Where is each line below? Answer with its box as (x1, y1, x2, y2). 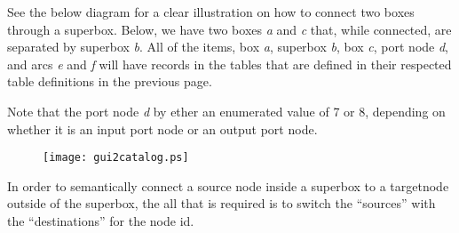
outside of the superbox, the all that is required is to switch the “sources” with (7, 194, 436, 213)
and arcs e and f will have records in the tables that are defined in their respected (7, 54, 452, 73)
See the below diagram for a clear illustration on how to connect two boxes (7, 3, 415, 20)
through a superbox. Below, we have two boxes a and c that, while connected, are (7, 20, 452, 38)
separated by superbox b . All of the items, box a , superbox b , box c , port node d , (7, 37, 448, 56)
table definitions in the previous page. (7, 72, 212, 91)
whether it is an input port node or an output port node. (7, 119, 318, 138)
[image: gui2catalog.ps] (43, 151, 189, 165)
